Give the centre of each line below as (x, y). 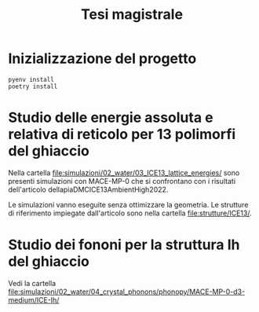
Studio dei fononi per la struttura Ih (124, 245)
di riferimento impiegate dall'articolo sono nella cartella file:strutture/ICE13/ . (130, 213)
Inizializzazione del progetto (102, 59)
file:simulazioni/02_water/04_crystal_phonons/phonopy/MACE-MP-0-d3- (127, 292)
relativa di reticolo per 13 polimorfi (122, 134)
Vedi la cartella (32, 283)
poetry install (33, 86)
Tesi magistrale (132, 15)
